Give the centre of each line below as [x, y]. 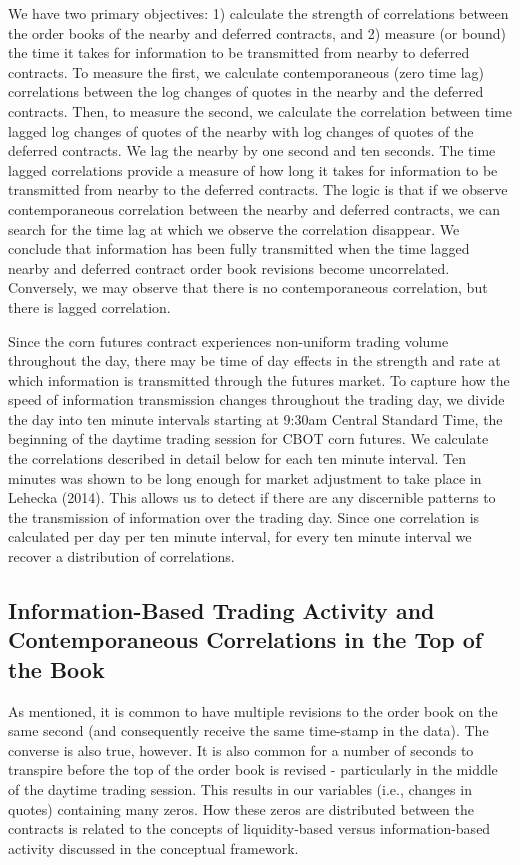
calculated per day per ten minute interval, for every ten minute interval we [240, 536]
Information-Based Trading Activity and [221, 610]
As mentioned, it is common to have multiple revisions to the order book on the [253, 710]
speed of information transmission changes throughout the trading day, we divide [256, 399]
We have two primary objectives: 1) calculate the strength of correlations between [258, 13]
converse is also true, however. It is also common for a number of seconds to [241, 749]
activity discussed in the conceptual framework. [153, 847]
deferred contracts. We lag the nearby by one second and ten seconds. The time [252, 150]
